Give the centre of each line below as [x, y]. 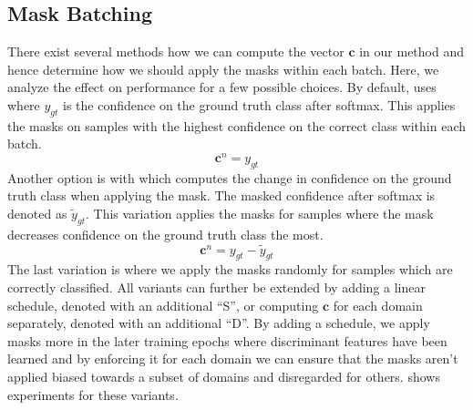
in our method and [411, 51]
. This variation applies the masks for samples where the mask [259, 214]
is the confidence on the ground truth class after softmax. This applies [259, 104]
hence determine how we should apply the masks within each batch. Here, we [223, 69]
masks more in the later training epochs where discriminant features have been [227, 340]
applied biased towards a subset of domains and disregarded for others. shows [224, 376]
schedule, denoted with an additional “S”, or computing [163, 305]
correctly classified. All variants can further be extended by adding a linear [216, 287]
